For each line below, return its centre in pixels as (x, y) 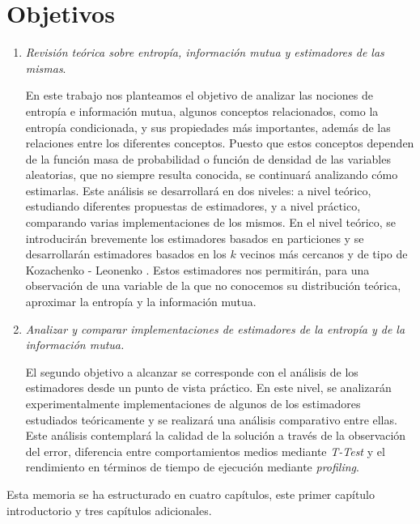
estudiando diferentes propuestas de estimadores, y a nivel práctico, (193, 206)
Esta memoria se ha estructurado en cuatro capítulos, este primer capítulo (191, 494)
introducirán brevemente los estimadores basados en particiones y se (195, 238)
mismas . (46, 68)
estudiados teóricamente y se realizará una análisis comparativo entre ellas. (211, 419)
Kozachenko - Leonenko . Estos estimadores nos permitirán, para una (197, 269)
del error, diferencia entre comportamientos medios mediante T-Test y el (205, 451)
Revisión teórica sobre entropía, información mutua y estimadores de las (205, 52)
